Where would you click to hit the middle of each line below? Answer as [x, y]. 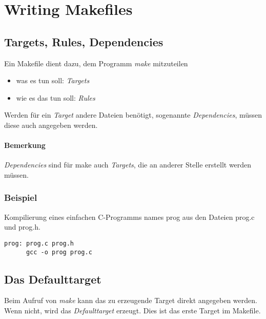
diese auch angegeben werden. [51, 125]
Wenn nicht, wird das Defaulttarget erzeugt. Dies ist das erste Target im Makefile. [132, 311]
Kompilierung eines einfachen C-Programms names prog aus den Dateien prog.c [129, 217]
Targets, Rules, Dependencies [84, 41]
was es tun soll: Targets [53, 80]
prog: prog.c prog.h [39, 243]
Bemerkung [25, 145]
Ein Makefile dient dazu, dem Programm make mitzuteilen [96, 63]
